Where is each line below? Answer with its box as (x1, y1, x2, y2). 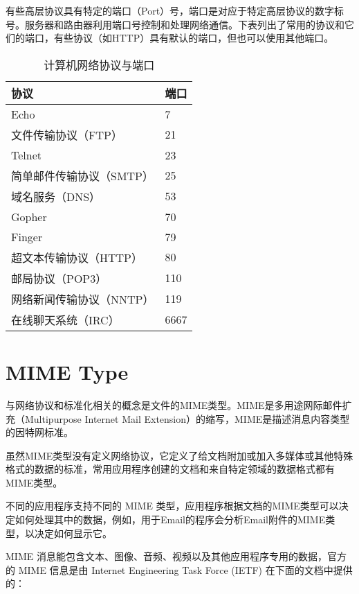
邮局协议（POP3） (11, 270, 107, 286)
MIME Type (6, 357, 129, 385)
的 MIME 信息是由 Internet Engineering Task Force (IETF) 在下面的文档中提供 (6, 562, 353, 577)
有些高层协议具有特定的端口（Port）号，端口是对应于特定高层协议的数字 (6, 3, 335, 17)
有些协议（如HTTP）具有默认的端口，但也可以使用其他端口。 (53, 30, 334, 45)
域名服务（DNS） (11, 188, 101, 204)
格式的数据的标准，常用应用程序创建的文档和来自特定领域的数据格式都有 (6, 462, 335, 476)
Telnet (11, 146, 42, 163)
